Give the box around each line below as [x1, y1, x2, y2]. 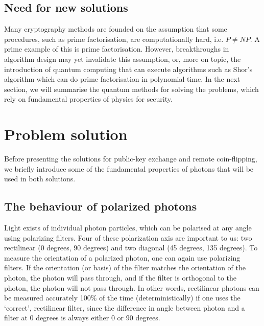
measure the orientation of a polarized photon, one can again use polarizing [4, 252, 241, 263]
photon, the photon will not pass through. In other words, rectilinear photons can [4, 282, 259, 293]
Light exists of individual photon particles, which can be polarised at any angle [4, 222, 252, 233]
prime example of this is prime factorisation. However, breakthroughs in [4, 43, 229, 54]
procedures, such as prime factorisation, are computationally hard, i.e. [4, 33, 224, 44]
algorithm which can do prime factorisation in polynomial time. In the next [4, 74, 241, 84]
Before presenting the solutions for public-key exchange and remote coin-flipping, [4, 153, 257, 164]
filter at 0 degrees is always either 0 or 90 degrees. [4, 312, 160, 323]
